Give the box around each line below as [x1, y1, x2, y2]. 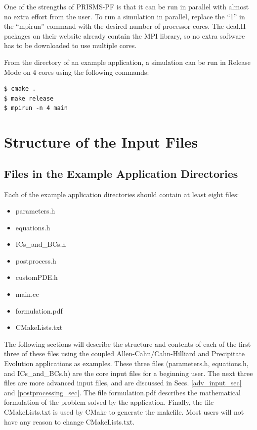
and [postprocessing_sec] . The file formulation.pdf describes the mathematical [4, 387, 241, 397]
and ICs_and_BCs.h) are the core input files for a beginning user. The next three [4, 368, 253, 378]
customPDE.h [15, 272, 58, 282]
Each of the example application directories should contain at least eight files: [4, 189, 239, 199]
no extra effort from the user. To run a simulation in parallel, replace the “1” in [4, 11, 245, 21]
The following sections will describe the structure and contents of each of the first [4, 338, 251, 349]
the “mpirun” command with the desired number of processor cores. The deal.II [4, 21, 246, 31]
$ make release [4, 95, 54, 102]
